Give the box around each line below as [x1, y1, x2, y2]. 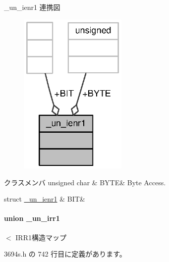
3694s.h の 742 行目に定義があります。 [4, 249, 126, 259]
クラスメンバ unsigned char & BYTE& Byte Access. [4, 177, 166, 187]
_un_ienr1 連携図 [4, 2, 60, 12]
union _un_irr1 [4, 213, 60, 223]
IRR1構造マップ [15, 232, 66, 242]
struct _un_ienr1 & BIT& [4, 194, 85, 204]
